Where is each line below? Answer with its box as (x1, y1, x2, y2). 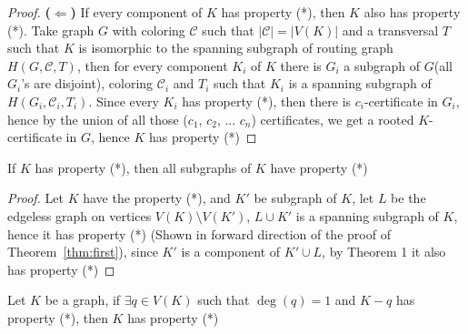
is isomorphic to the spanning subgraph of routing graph (78, 38, 393, 57)
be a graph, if (45, 290, 121, 309)
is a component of (181, 242, 281, 261)
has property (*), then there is (182, 91, 352, 110)
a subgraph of (344, 56, 421, 75)
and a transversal (342, 20, 439, 39)
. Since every (88, 91, 159, 110)
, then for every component (76, 56, 228, 75)
